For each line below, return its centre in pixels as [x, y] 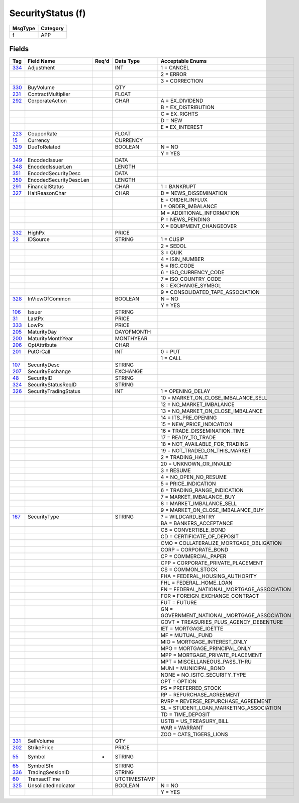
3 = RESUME [176, 470]
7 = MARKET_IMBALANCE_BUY [198, 497]
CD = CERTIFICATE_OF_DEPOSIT [200, 537]
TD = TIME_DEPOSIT [185, 714]
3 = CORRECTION [182, 81]
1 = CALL [171, 358]
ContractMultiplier [49, 94]
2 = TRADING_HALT [184, 457]
